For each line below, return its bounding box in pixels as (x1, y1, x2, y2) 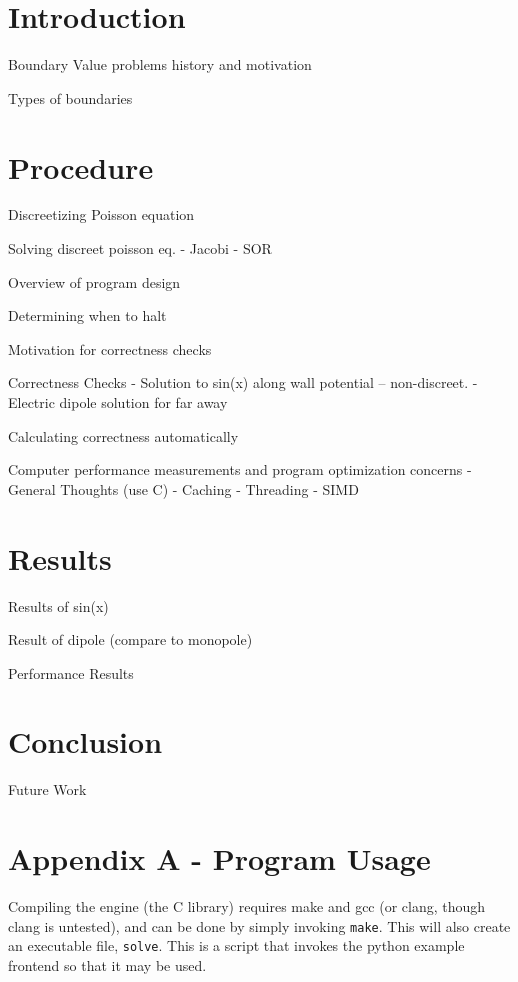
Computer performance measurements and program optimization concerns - (8, 459, 472, 480)
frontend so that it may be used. (8, 955, 207, 976)
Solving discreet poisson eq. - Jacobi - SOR (8, 238, 272, 259)
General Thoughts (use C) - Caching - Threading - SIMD (8, 478, 359, 499)
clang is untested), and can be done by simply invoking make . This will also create (8, 915, 511, 936)
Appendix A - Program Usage (8, 838, 431, 879)
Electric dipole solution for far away (8, 392, 228, 412)
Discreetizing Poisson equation (8, 204, 195, 225)
